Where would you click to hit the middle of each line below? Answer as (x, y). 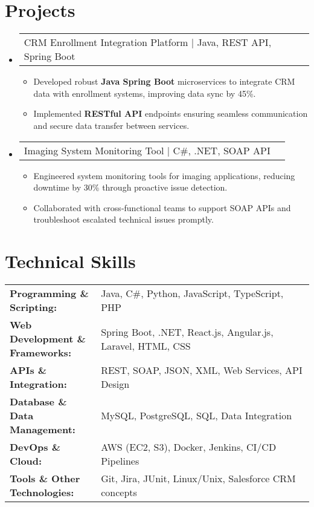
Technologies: (42, 492)
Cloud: (26, 461)
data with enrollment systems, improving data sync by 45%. (145, 93)
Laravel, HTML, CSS (146, 345)
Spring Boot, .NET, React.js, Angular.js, (187, 332)
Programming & (49, 293)
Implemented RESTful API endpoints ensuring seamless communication (171, 113)
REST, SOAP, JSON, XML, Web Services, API (202, 370)
